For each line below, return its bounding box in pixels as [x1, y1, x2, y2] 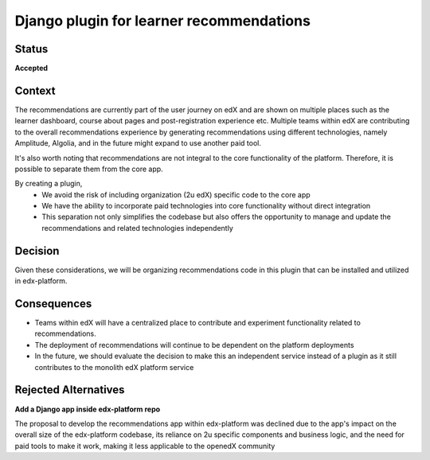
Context [14, 84, 56, 97]
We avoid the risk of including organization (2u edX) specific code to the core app [41, 189, 311, 199]
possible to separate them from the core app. [14, 164, 163, 173]
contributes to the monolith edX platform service [34, 362, 194, 372]
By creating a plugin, [14, 179, 83, 189]
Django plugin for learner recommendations [14, 12, 311, 29]
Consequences [14, 297, 92, 310]
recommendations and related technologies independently [41, 223, 234, 232]
